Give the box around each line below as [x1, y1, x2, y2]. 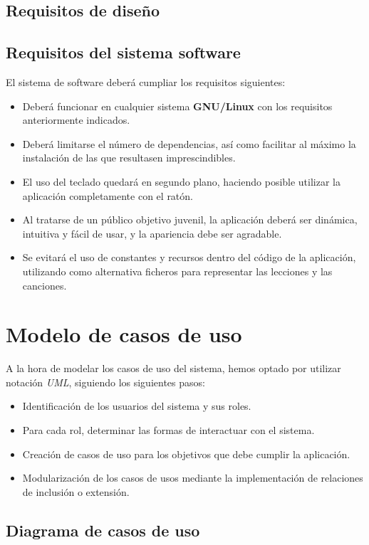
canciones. [22, 277, 67, 292]
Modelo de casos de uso [6, 319, 242, 349]
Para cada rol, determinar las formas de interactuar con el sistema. [22, 423, 315, 438]
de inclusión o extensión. [22, 484, 130, 499]
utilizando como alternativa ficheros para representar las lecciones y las [22, 263, 333, 278]
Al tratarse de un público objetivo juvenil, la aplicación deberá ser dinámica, [22, 212, 358, 227]
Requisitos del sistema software [6, 41, 241, 63]
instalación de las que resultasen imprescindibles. [22, 150, 236, 165]
